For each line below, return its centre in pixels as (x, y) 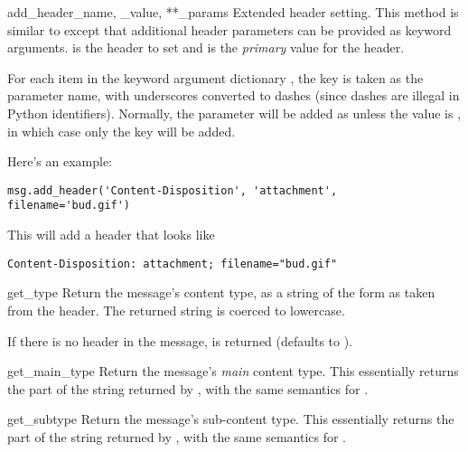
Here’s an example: (60, 161)
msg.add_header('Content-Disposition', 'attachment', (173, 190)
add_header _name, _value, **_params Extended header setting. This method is (233, 12)
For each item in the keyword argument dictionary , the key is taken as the (215, 77)
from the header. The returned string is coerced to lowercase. (176, 310)
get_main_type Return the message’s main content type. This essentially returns (233, 371)
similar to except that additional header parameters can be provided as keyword (229, 29)
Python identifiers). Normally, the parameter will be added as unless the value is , (234, 113)
